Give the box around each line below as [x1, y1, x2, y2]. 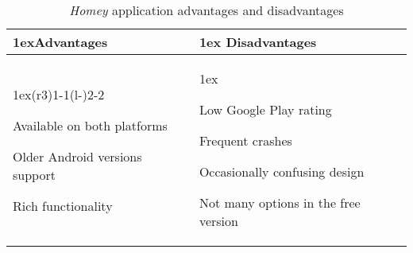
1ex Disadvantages [199, 33, 317, 51]
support [13, 165, 56, 184]
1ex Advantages [13, 33, 108, 51]
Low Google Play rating [199, 100, 332, 119]
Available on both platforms [13, 115, 168, 134]
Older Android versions [13, 146, 142, 165]
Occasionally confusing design [199, 162, 365, 181]
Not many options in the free [199, 193, 361, 212]
